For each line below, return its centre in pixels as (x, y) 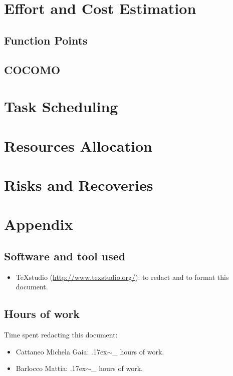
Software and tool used (65, 256)
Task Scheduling (61, 106)
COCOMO (32, 69)
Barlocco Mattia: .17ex (51, 368)
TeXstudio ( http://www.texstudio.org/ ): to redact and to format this (122, 277)
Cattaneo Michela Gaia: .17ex (61, 351)
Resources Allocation (78, 145)
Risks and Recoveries (79, 184)
